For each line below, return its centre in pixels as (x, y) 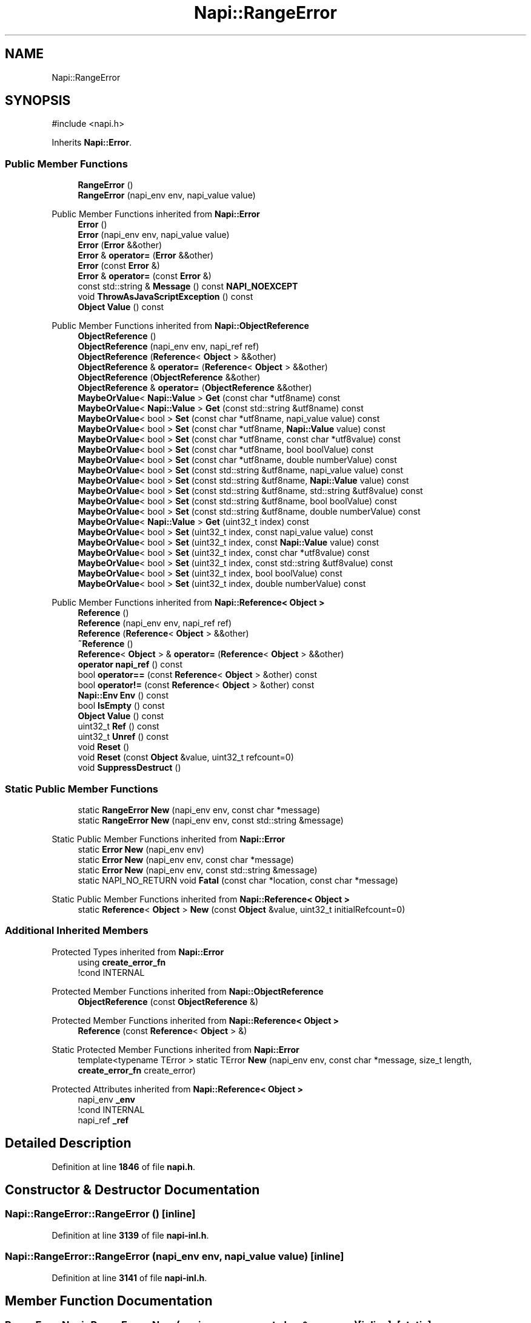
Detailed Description (68, 1143)
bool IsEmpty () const (121, 706)
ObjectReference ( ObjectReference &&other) (169, 377)
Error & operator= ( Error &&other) (146, 255)
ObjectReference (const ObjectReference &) (168, 1001)
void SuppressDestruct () (129, 768)
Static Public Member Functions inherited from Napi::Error (169, 839)
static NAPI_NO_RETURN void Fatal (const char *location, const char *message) (238, 880)
